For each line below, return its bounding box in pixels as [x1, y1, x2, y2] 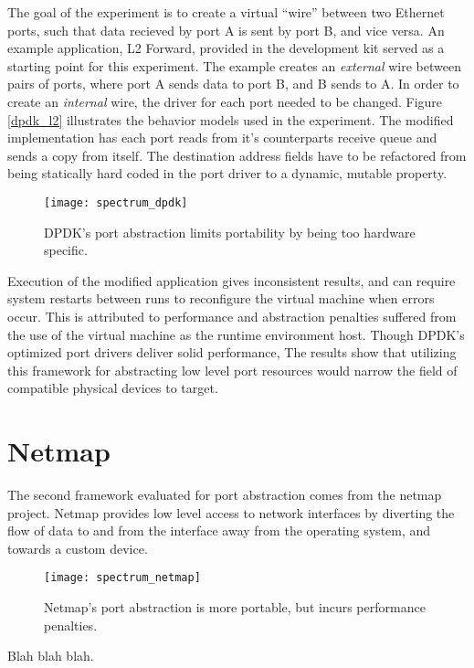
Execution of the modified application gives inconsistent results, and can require [7, 270, 456, 290]
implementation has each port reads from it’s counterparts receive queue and [7, 128, 437, 147]
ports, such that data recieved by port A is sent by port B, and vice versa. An [7, 20, 445, 39]
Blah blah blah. [7, 646, 94, 665]
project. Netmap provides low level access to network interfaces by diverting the [7, 503, 455, 522]
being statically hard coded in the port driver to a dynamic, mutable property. [7, 164, 448, 183]
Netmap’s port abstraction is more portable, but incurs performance [44, 598, 426, 617]
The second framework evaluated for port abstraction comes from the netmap [7, 485, 442, 504]
